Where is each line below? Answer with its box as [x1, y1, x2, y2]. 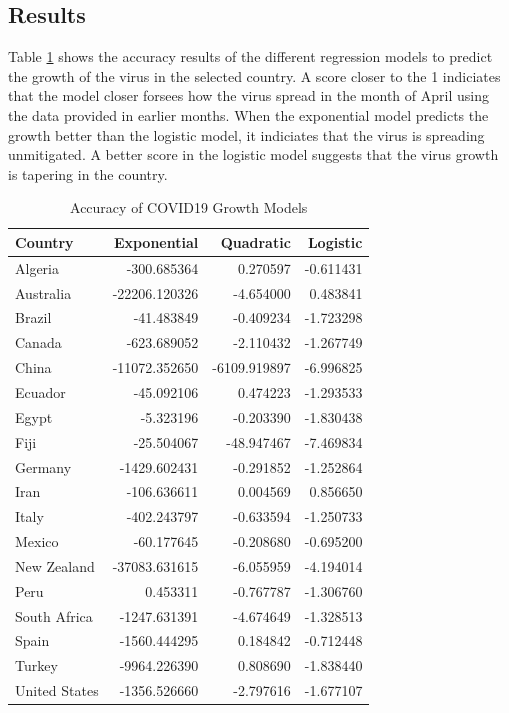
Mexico [15, 531, 59, 552]
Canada [15, 332, 62, 353]
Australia [15, 282, 72, 303]
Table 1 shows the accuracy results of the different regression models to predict [8, 46, 493, 67]
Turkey [15, 655, 58, 676]
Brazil [15, 307, 52, 328]
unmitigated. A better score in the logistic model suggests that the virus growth [8, 144, 499, 165]
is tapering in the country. [8, 163, 168, 184]
